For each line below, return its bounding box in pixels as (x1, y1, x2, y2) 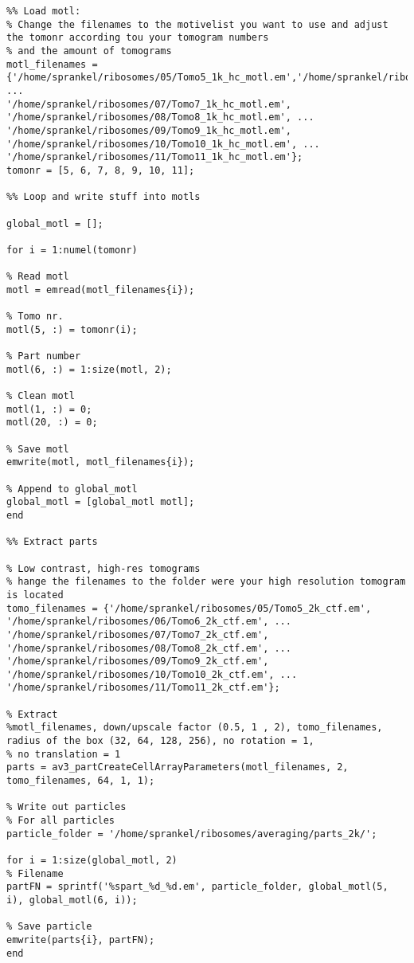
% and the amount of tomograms (6, 45, 172, 57)
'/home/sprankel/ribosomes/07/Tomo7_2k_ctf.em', (6, 628, 269, 640)
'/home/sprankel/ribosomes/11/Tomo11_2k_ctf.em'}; (6, 682, 280, 694)
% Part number (6, 350, 81, 362)
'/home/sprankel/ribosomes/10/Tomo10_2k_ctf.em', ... (6, 668, 298, 680)
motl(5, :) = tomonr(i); (6, 323, 138, 335)
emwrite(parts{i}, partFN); (6, 934, 155, 945)
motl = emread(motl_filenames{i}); (6, 284, 195, 296)
